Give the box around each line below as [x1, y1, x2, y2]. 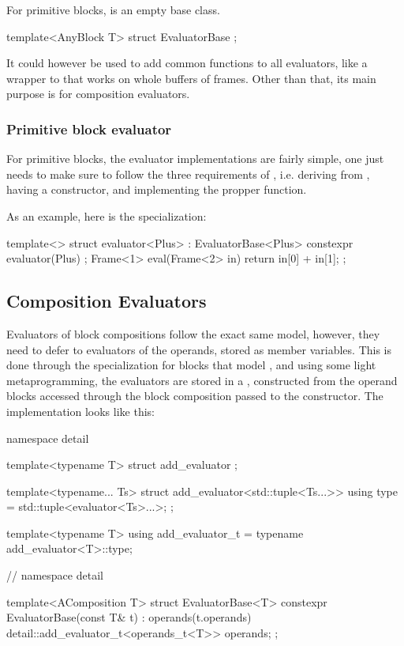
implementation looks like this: [6, 402, 155, 419]
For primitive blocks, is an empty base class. [6, 2, 220, 17]
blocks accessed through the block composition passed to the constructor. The [6, 387, 383, 404]
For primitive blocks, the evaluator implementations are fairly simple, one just [6, 150, 384, 167]
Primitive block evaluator [6, 119, 172, 138]
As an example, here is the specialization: [6, 207, 207, 224]
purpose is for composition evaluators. [6, 85, 190, 102]
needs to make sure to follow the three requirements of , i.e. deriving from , [6, 165, 370, 182]
